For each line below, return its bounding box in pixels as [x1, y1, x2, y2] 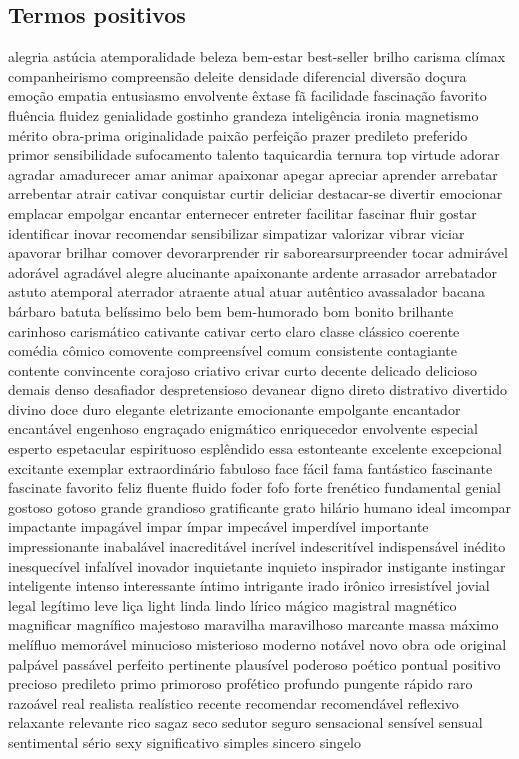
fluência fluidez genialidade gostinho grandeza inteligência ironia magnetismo [8, 104, 479, 125]
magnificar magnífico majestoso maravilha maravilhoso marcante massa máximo [8, 614, 499, 635]
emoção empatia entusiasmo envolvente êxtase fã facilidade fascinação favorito [8, 85, 487, 106]
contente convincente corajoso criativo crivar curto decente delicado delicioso [8, 359, 477, 380]
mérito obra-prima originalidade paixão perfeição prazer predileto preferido [8, 124, 468, 145]
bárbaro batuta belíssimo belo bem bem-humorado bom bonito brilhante [8, 300, 454, 321]
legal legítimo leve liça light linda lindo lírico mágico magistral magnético [8, 594, 457, 615]
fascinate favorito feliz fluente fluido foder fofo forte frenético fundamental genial [8, 477, 502, 498]
